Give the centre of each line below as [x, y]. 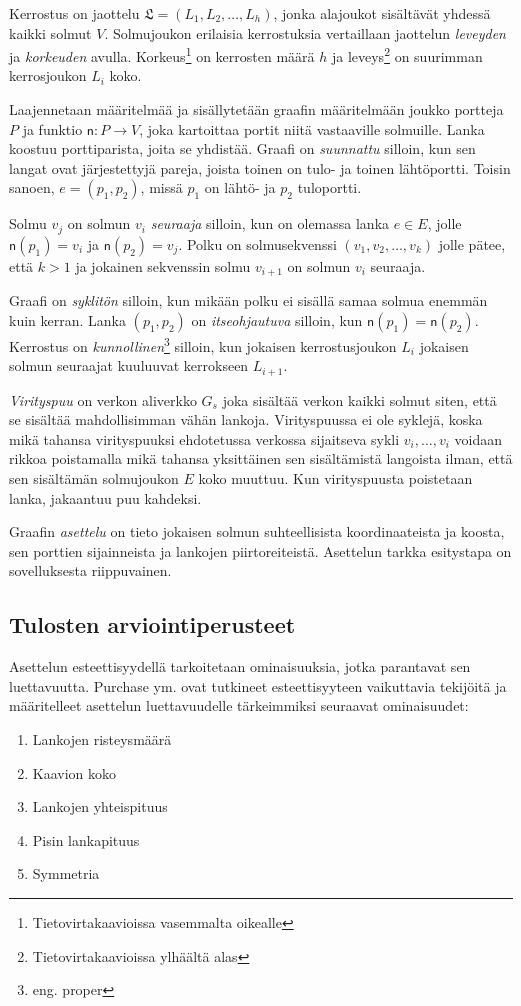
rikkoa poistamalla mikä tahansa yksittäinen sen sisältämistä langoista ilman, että [261, 458]
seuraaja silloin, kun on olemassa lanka [270, 223]
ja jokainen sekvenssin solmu [163, 265]
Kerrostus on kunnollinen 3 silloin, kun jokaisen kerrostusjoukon [203, 344]
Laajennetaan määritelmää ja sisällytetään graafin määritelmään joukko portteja [256, 109]
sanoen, [32, 187]
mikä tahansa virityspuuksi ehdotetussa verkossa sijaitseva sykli [204, 438]
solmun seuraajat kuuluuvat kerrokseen [129, 365]
